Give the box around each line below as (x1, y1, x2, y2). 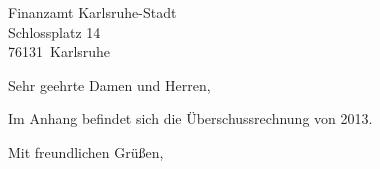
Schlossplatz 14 (8, 21, 101, 42)
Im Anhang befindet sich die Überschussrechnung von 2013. (8, 108, 373, 129)
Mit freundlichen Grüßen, (8, 141, 164, 162)
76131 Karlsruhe (8, 41, 111, 62)
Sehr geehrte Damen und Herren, (8, 74, 211, 95)
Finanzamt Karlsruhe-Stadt (8, 2, 177, 22)
